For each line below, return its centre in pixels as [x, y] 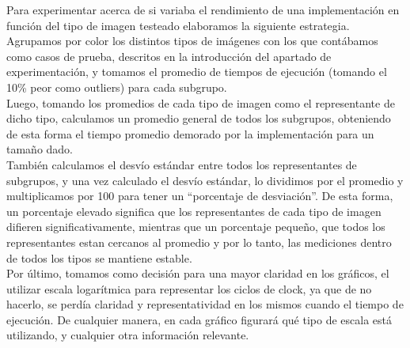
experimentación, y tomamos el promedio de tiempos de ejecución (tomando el [197, 72]
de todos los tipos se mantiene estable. [99, 257]
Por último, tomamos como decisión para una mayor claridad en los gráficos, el [198, 273]
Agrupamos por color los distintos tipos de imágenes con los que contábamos [192, 41]
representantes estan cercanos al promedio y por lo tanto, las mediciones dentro [199, 242]
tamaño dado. [40, 149]
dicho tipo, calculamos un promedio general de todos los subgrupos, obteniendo [199, 118]
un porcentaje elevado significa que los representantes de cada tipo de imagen [194, 211]
